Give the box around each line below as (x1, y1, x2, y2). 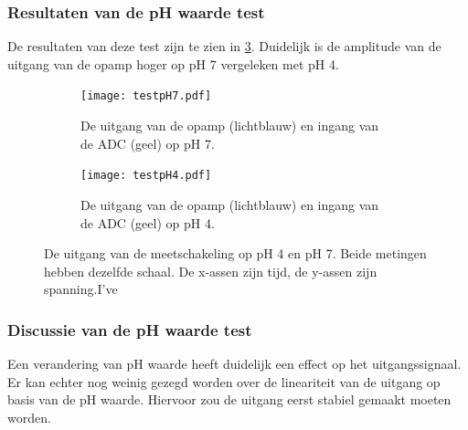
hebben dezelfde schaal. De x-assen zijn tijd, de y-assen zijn (44, 261, 378, 280)
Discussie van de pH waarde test (7, 318, 252, 341)
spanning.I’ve (44, 279, 118, 299)
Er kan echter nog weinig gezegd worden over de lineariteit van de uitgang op (7, 372, 441, 391)
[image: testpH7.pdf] (80, 89, 212, 103)
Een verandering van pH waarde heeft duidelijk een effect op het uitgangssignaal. (7, 354, 462, 373)
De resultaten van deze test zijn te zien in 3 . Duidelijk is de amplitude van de (7, 37, 441, 56)
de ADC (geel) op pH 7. (80, 133, 215, 152)
